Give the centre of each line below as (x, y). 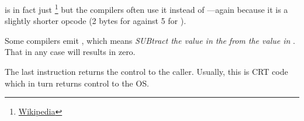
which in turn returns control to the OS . (77, 83)
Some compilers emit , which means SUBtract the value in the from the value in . (150, 40)
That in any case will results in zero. (70, 52)
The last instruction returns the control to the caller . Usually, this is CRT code (146, 72)
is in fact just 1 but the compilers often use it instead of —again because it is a (146, 8)
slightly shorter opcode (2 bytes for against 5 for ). (96, 21)
